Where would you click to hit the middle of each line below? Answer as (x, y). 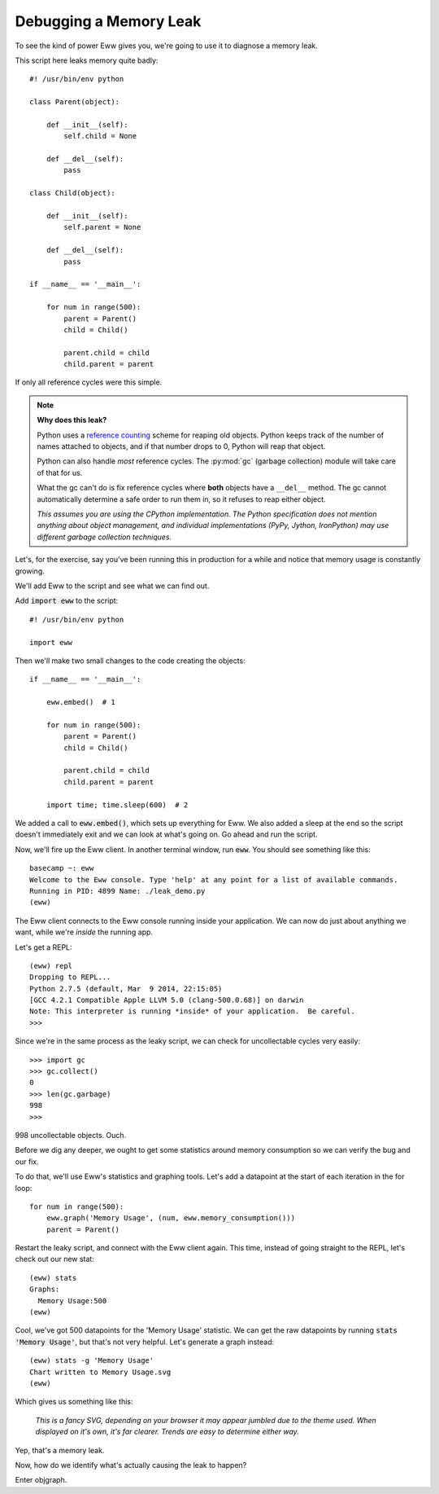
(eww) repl (51, 966)
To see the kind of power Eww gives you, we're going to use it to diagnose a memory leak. (167, 46)
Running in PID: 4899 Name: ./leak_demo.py (117, 891)
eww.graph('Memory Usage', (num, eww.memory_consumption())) (171, 1218)
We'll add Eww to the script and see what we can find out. (112, 586)
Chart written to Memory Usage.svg (100, 1372)
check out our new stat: (55, 1259)
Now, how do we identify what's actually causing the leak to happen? (131, 1465)
